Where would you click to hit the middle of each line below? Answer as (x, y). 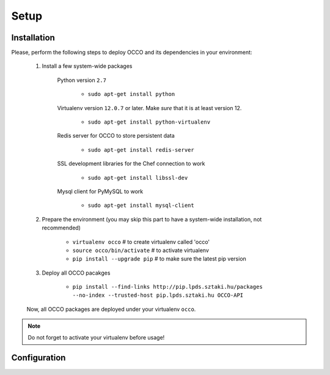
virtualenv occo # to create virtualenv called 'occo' (141, 242)
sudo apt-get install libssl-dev (138, 178)
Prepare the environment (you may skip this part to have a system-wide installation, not (152, 219)
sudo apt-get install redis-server (141, 150)
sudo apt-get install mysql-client (141, 206)
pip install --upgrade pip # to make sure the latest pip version (159, 259)
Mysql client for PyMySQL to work (100, 191)
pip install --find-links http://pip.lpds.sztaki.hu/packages (167, 287)
